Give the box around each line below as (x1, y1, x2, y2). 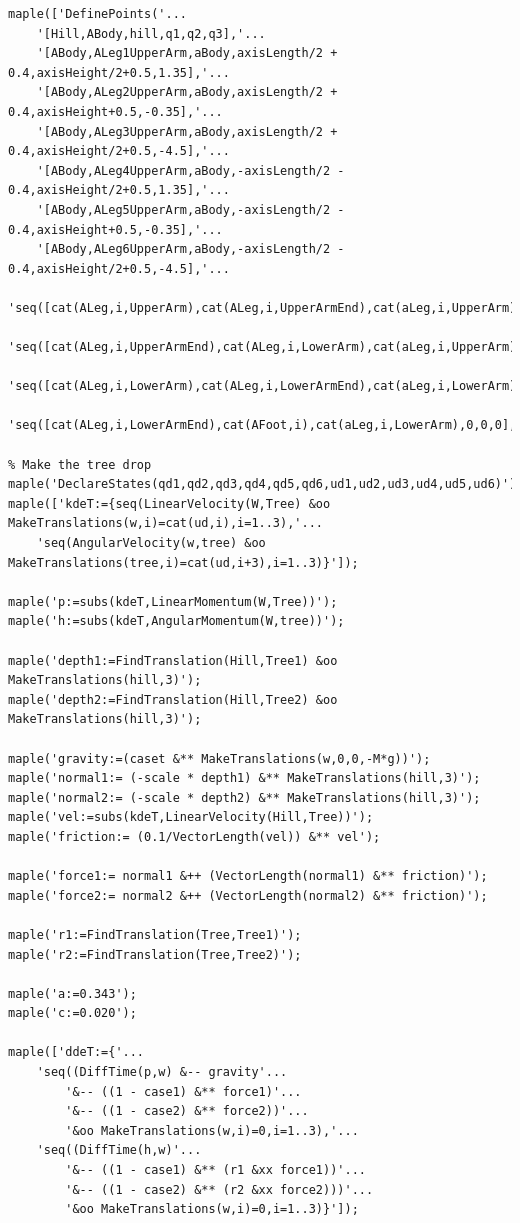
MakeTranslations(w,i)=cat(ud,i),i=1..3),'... (8, 516, 323, 531)
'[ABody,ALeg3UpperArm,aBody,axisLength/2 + (36, 124, 338, 139)
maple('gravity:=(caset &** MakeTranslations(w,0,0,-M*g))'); (8, 751, 431, 766)
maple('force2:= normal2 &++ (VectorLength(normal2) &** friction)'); (8, 888, 488, 903)
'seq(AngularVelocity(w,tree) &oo (36, 536, 266, 551)
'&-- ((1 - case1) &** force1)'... (65, 1084, 302, 1099)
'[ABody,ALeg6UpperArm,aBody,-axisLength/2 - (36, 242, 345, 257)
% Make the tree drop (8, 457, 152, 472)
